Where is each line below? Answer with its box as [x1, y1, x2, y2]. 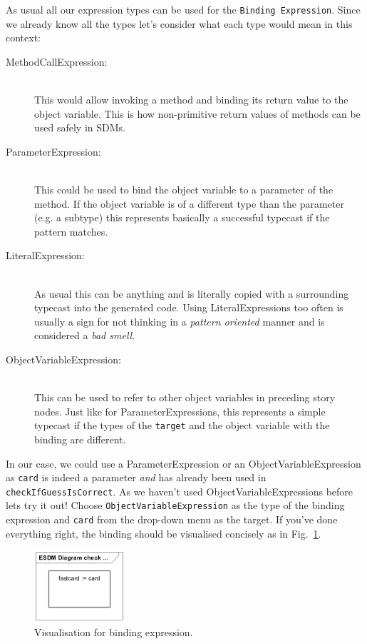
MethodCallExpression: [6, 54, 108, 69]
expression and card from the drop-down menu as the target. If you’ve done [6, 512, 338, 527]
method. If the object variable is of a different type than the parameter [34, 196, 345, 211]
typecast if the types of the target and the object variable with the [34, 418, 330, 433]
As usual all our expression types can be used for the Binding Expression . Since [6, 2, 361, 16]
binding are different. [34, 431, 126, 446]
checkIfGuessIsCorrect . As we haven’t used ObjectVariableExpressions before [6, 483, 353, 498]
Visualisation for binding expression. [34, 624, 193, 639]
